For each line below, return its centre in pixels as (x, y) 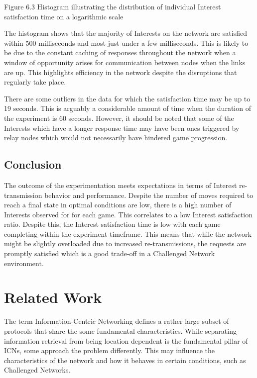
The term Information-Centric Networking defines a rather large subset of (117, 321)
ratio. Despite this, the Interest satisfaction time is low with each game (112, 224)
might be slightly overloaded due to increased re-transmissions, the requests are (125, 243)
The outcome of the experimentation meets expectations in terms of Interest (121, 185)
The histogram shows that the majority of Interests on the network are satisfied (126, 33)
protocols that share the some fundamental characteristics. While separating (120, 331)
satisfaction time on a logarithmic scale (64, 16)
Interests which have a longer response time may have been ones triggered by (122, 128)
